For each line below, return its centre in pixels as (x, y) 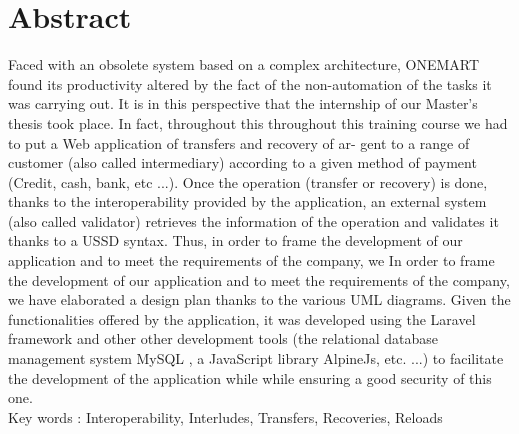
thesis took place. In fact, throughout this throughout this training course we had (258, 122)
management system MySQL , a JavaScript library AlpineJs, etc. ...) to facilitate (256, 358)
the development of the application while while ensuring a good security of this (250, 377)
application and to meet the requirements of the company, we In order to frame (251, 260)
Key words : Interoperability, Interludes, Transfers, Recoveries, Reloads (225, 416)
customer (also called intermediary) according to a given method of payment (242, 162)
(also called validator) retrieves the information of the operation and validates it (253, 220)
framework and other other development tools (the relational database (223, 338)
